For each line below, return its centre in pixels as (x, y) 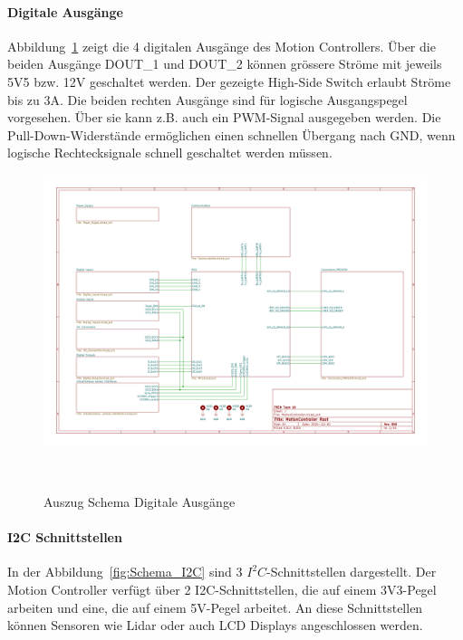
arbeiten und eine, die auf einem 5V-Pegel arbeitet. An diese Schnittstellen (215, 607)
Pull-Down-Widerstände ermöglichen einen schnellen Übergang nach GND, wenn (231, 134)
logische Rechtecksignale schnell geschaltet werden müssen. (170, 153)
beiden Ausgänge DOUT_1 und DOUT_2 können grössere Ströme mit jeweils (225, 64)
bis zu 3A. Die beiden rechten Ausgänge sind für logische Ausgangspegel (207, 99)
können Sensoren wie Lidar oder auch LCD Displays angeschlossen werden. (215, 625)
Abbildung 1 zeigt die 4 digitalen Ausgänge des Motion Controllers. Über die (222, 46)
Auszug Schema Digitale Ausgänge (140, 501)
